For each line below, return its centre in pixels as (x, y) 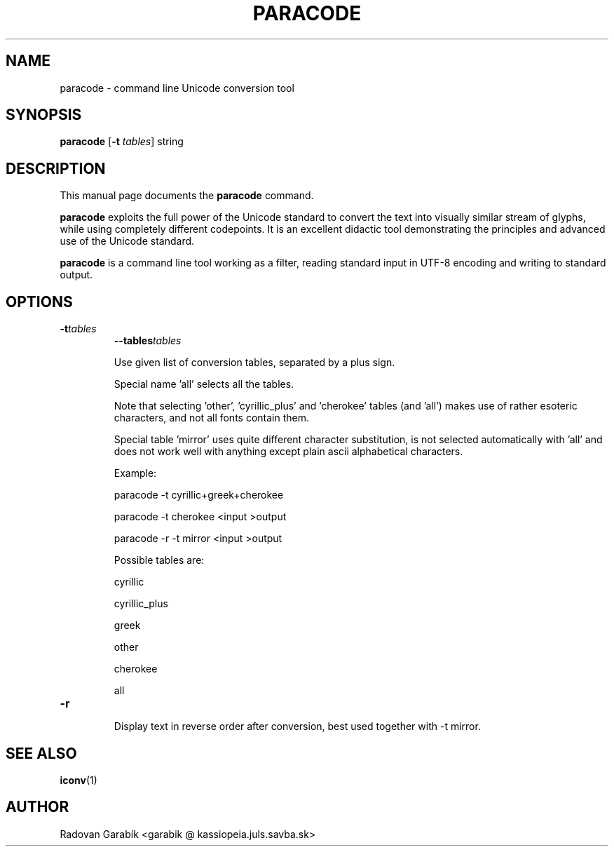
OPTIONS (39, 302)
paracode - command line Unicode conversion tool (177, 88)
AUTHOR (37, 807)
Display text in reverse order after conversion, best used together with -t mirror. (297, 726)
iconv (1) (79, 780)
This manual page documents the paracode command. (187, 196)
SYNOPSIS (44, 115)
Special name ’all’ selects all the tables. (204, 384)
